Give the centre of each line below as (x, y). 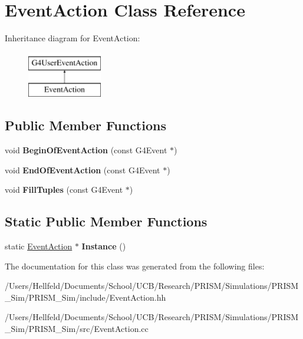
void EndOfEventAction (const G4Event (83, 169)
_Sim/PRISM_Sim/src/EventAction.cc (77, 329)
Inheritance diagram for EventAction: (73, 38)
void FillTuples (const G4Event (64, 190)
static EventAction (39, 246)
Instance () (104, 246)
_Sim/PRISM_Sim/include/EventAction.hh (85, 297)
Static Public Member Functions (106, 221)
